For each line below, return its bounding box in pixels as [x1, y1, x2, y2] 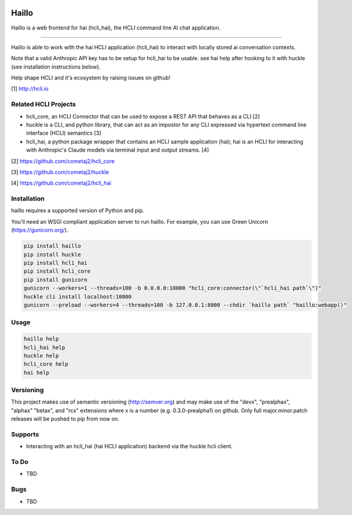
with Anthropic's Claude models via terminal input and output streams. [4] [26, 146, 210, 153]
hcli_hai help [23, 344, 65, 351]
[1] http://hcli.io [11, 85, 49, 93]
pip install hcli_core [23, 268, 91, 275]
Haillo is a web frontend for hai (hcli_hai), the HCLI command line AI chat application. [11, 24, 221, 31]
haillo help [23, 336, 59, 342]
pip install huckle [23, 251, 81, 258]
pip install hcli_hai [23, 259, 88, 267]
